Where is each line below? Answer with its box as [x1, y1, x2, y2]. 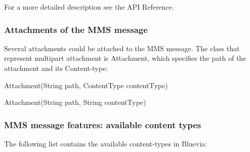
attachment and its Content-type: [4, 63, 108, 73]
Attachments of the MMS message [4, 23, 148, 35]
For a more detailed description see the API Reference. [4, 2, 174, 12]
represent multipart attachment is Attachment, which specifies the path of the [4, 53, 246, 63]
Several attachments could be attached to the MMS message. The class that [4, 43, 240, 53]
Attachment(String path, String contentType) [4, 97, 146, 107]
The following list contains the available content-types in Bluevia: [4, 138, 207, 148]
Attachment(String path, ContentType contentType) [4, 80, 168, 90]
